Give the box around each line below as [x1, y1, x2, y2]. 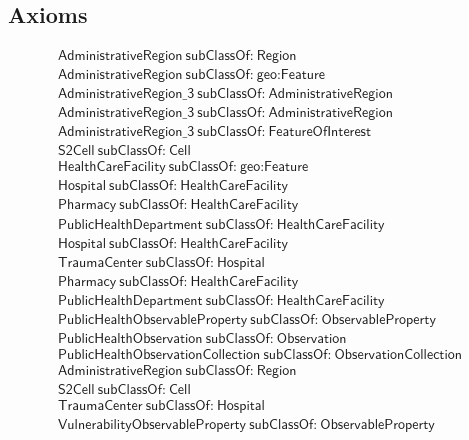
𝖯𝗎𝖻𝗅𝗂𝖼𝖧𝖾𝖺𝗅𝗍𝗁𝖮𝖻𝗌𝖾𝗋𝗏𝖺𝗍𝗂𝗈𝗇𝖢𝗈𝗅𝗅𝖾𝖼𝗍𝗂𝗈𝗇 [58, 347, 261, 362]
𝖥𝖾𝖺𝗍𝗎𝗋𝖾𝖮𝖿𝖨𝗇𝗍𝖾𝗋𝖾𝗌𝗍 [268, 125, 372, 140]
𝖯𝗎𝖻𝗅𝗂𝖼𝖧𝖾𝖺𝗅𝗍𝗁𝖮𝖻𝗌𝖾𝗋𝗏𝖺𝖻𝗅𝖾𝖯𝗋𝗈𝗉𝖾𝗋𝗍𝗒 [58, 312, 248, 327]
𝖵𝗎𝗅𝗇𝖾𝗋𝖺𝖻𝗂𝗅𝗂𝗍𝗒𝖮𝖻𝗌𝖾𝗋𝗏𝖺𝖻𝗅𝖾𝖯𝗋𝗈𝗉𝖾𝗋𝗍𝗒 [58, 417, 247, 432]
